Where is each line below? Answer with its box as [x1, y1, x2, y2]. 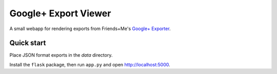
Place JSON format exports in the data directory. [9, 52, 113, 58]
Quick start [9, 39, 46, 47]
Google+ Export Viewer [9, 8, 111, 19]
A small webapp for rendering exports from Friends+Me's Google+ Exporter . [9, 26, 171, 32]
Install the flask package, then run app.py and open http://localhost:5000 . [9, 61, 170, 67]
